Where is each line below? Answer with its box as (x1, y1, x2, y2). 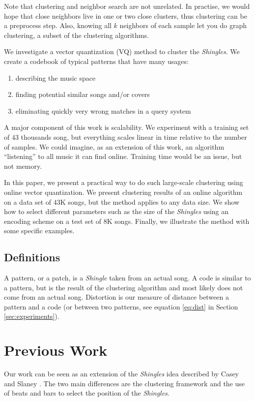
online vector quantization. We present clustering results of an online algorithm (4, 186, 243, 197)
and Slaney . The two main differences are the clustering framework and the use (4, 378, 245, 388)
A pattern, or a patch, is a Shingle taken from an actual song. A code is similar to (4, 273, 251, 283)
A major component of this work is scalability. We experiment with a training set (4, 122, 249, 132)
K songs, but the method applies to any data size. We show (60, 196, 240, 207)
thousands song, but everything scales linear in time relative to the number (21, 131, 247, 142)
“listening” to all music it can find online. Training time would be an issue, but (4, 151, 242, 161)
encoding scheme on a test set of (4, 216, 102, 226)
